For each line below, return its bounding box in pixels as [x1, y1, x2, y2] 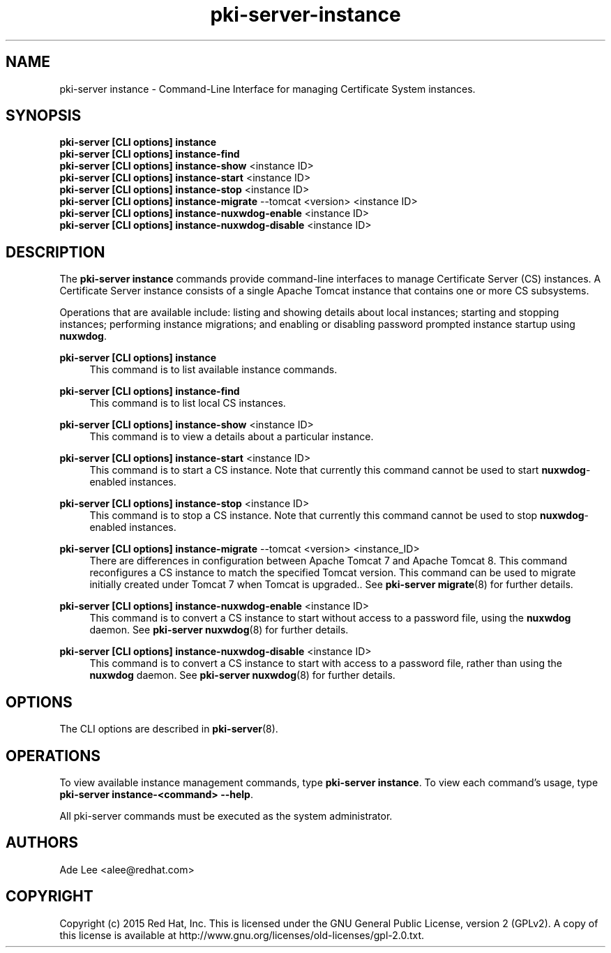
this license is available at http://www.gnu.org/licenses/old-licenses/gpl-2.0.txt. [59, 929, 425, 941]
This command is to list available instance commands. [89, 363, 338, 376]
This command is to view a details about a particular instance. [89, 430, 374, 443]
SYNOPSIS [6, 107, 82, 125]
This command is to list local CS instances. [89, 397, 286, 410]
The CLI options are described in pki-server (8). [59, 723, 278, 735]
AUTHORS [6, 834, 79, 852]
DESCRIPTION [6, 243, 105, 261]
